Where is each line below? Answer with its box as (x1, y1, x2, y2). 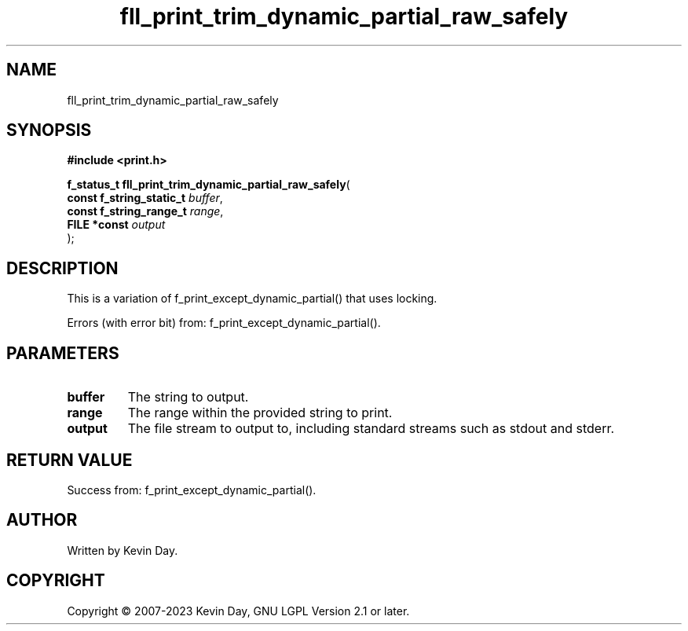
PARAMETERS (6, 343, 119, 363)
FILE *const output (67, 218, 166, 232)
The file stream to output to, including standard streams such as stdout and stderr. (127, 420, 615, 437)
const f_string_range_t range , (67, 204, 224, 218)
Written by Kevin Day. (67, 543, 178, 557)
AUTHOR (6, 510, 78, 530)
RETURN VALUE (6, 449, 133, 470)
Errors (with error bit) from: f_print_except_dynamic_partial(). (67, 316, 381, 330)
